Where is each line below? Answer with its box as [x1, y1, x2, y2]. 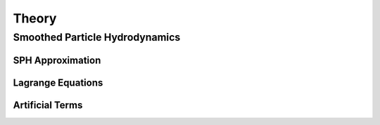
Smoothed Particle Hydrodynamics [13, 31, 181, 44]
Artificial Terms [13, 99, 83, 111]
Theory [13, 11, 57, 26]
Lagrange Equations [13, 77, 103, 88]
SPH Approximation [13, 54, 101, 66]
